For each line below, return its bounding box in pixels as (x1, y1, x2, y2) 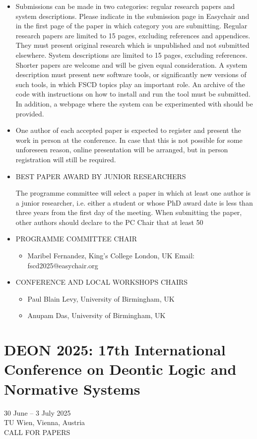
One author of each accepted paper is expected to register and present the (15, 125, 241, 135)
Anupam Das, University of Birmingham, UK (27, 310, 166, 321)
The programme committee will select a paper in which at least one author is (15, 188, 251, 198)
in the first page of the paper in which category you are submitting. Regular (15, 20, 248, 31)
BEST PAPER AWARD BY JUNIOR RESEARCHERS (15, 171, 186, 181)
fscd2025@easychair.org (27, 260, 98, 270)
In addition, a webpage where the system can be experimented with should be (15, 98, 253, 109)
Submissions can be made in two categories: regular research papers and (15, 1, 235, 11)
